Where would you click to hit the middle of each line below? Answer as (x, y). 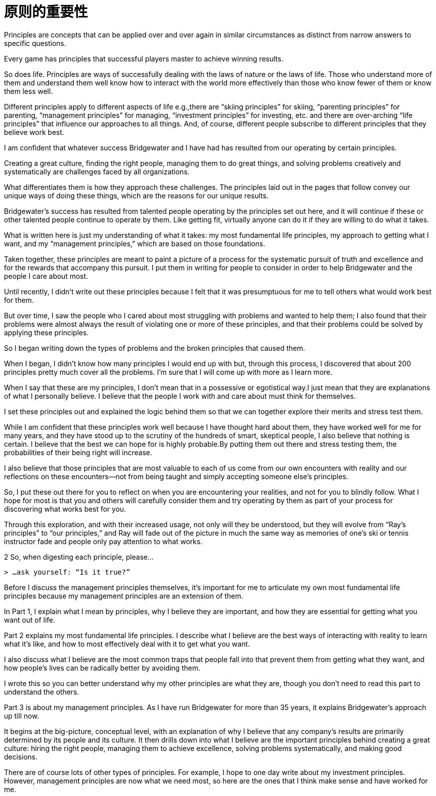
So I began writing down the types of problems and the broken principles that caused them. (155, 348)
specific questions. (35, 43)
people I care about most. (46, 276)
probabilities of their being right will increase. (78, 452)
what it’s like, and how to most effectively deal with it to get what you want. (127, 644)
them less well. (28, 91)
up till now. (22, 716)
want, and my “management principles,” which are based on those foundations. (135, 243)
